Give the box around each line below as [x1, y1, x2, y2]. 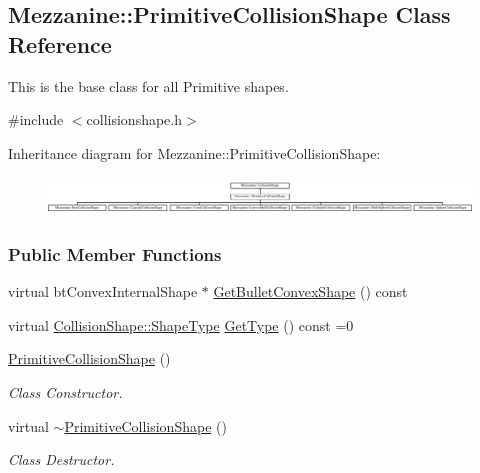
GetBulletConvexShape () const [213, 281, 408, 302]
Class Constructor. [8, 381, 123, 402]
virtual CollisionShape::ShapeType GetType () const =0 [8, 314, 354, 335]
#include [8, 109, 64, 130]
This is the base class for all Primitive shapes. [8, 75, 289, 96]
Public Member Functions [8, 241, 222, 266]
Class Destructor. [8, 449, 115, 470]
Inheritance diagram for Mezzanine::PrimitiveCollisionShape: [8, 142, 381, 163]
